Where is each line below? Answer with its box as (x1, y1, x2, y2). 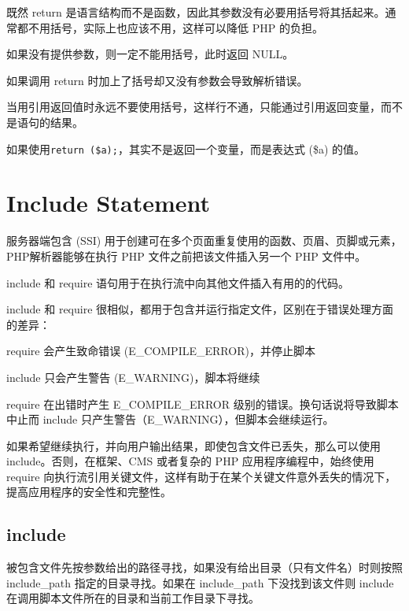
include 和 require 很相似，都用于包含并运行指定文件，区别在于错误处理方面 (6, 301, 394, 317)
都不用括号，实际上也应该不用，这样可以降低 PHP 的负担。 (17, 19, 323, 35)
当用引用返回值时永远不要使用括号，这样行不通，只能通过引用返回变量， (6, 98, 381, 115)
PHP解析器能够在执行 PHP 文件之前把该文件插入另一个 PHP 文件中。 (6, 247, 367, 264)
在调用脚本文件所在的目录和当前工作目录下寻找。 (6, 590, 260, 606)
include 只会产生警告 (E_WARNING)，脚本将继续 (6, 368, 260, 385)
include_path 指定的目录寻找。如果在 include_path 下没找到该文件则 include (6, 574, 394, 591)
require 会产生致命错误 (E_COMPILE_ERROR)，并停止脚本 (6, 343, 315, 359)
